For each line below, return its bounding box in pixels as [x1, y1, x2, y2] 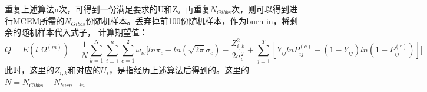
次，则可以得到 [231, 3, 289, 15]
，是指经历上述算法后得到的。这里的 [108, 63, 249, 75]
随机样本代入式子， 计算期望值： [21, 26, 148, 38]
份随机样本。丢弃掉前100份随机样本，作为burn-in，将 [85, 14, 290, 27]
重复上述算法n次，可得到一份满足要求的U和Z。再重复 [5, 3, 210, 15]
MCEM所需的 [12, 14, 65, 27]
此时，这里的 [5, 63, 54, 75]
